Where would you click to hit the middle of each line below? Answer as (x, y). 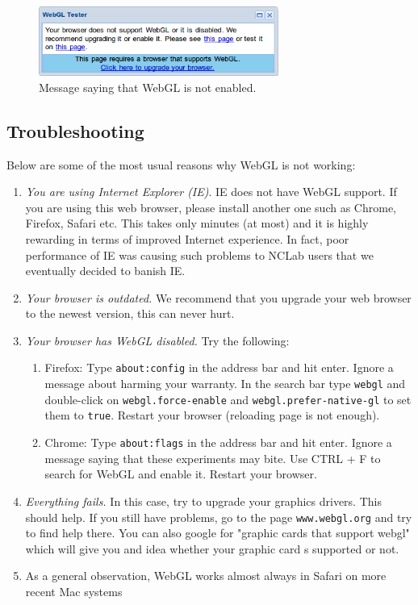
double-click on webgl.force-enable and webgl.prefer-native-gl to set (228, 399)
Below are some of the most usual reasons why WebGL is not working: (181, 164)
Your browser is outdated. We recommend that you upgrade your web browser (218, 297)
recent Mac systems (74, 591)
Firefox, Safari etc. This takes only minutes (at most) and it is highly (197, 223)
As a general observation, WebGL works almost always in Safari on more (206, 576)
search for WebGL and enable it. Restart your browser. (181, 474)
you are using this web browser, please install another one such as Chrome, (211, 207)
